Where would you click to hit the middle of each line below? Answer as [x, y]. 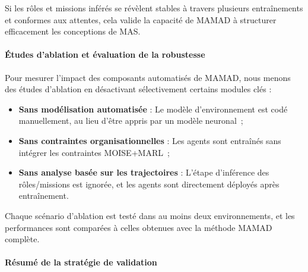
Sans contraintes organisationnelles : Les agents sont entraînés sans [150, 140]
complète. [22, 239]
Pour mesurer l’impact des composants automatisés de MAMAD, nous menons [148, 77]
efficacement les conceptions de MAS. [73, 31]
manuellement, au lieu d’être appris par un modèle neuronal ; [131, 121]
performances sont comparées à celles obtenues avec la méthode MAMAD [139, 227]
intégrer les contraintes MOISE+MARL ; [94, 152]
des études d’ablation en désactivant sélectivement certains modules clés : [138, 89]
